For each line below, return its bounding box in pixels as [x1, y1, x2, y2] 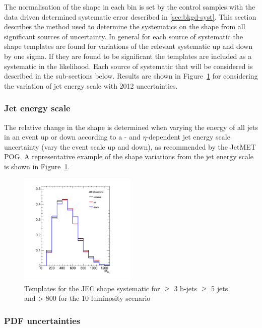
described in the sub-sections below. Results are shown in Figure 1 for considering [4, 71, 258, 81]
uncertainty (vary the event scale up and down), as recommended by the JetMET [4, 141, 256, 152]
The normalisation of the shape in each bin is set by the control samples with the [4, 2, 255, 12]
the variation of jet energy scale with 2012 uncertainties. [4, 80, 178, 91]
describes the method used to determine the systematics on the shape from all [4, 21, 245, 32]
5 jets [211, 283, 228, 293]
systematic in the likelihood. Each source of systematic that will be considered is [4, 60, 253, 71]
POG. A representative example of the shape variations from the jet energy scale [4, 151, 254, 162]
